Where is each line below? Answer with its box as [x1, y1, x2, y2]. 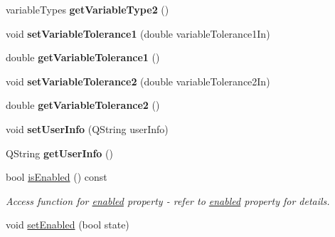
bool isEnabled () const [6, 169, 107, 184]
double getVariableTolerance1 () [6, 50, 160, 65]
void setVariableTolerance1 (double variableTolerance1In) [6, 26, 270, 41]
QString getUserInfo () [6, 145, 113, 160]
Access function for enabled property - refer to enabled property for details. [6, 193, 330, 208]
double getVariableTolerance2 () [6, 98, 160, 112]
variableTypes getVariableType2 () [6, 2, 169, 16]
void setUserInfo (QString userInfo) [6, 121, 169, 136]
